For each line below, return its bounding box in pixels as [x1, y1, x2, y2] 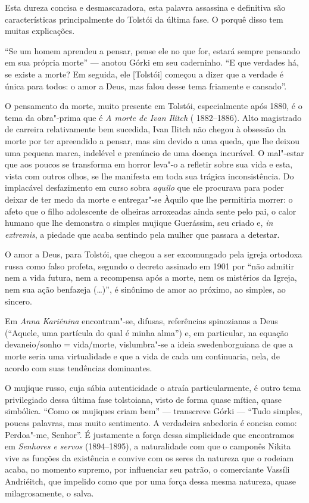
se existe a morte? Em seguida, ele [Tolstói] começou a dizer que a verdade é [5, 67, 283, 80]
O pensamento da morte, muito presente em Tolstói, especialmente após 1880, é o [5, 100, 302, 112]
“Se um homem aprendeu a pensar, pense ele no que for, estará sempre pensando [5, 44, 300, 57]
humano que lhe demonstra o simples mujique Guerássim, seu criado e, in [5, 216, 273, 229]
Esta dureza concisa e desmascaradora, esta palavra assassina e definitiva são [5, 1, 286, 13]
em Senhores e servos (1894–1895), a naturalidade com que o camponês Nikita [5, 440, 291, 452]
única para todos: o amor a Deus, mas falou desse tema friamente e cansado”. [5, 79, 287, 92]
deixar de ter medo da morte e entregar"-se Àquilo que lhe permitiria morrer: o [5, 192, 293, 205]
